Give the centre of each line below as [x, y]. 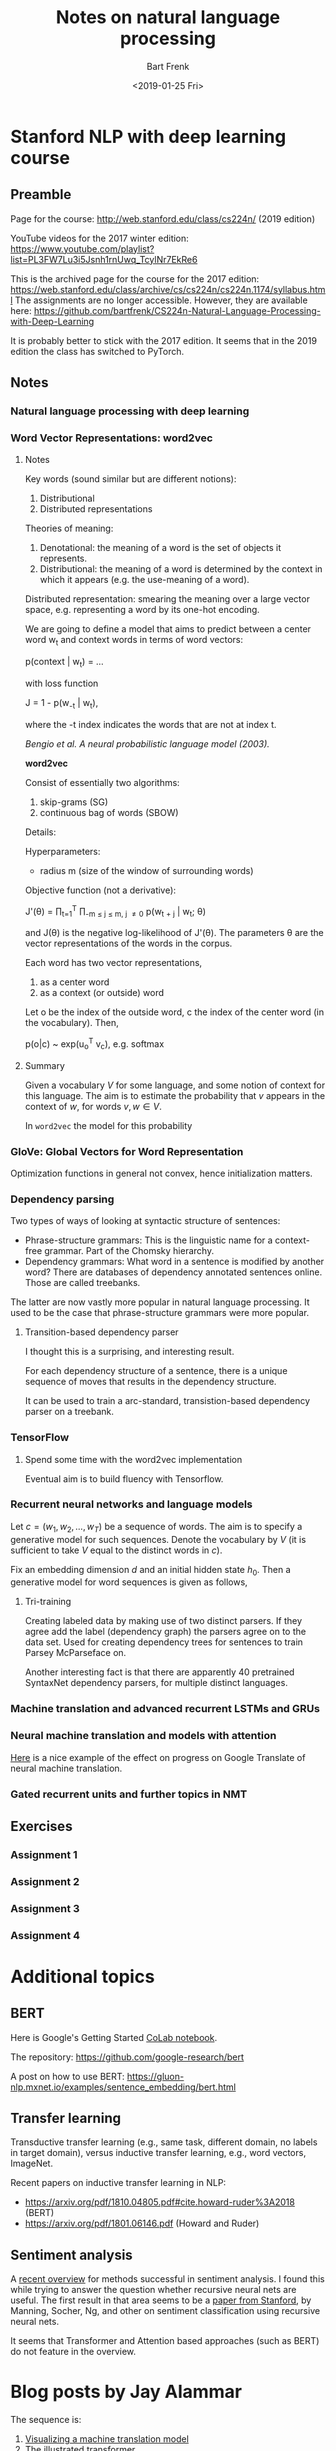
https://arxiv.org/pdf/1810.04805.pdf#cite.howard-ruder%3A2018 [159, 2202]
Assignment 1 [44, 1854]
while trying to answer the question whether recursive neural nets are [153, 2290]
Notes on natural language [168, 17]
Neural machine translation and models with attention [143, 1736]
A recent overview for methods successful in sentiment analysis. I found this [167, 2279]
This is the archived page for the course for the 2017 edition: [135, 278]
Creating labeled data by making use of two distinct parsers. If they [163, 1621]
